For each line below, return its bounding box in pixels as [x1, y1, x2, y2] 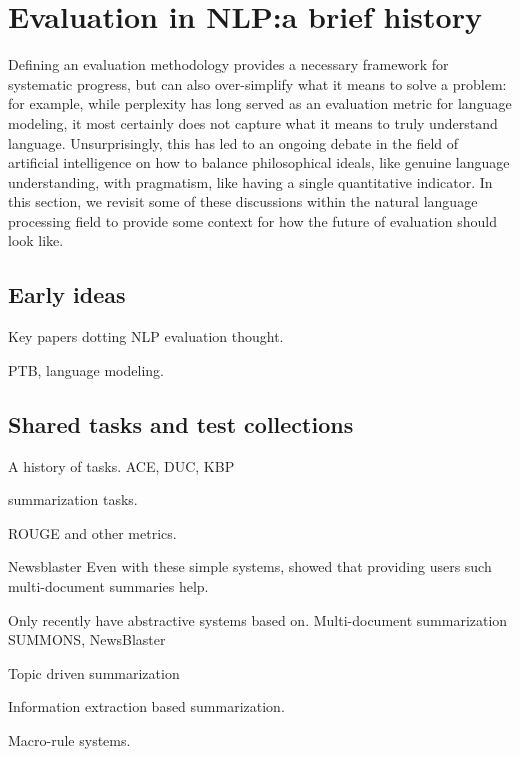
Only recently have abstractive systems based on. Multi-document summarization [8, 609, 508, 630]
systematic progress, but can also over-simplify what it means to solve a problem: [8, 73, 507, 94]
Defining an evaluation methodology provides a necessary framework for [8, 54, 449, 75]
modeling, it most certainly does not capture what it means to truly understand [8, 112, 498, 133]
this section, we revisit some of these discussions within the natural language [8, 191, 478, 212]
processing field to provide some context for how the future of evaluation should [8, 210, 497, 231]
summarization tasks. [8, 489, 138, 510]
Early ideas [8, 279, 126, 310]
